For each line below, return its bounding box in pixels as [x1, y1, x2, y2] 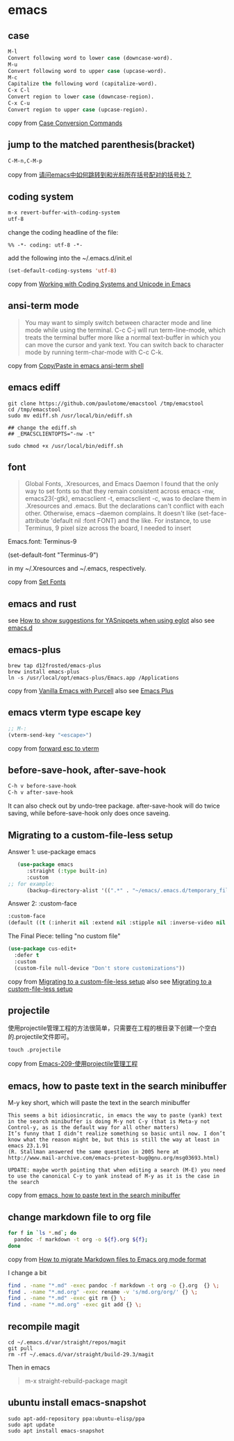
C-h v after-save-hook [8, 789, 74, 797]
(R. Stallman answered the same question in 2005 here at [8, 1149, 179, 1156]
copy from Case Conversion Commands [8, 119, 123, 127]
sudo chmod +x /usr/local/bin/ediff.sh [8, 442, 124, 449]
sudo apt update [8, 1421, 55, 1428]
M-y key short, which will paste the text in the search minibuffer [8, 1099, 190, 1107]
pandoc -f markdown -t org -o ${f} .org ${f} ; [14, 1235, 149, 1243]
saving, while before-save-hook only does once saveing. [8, 809, 171, 817]
